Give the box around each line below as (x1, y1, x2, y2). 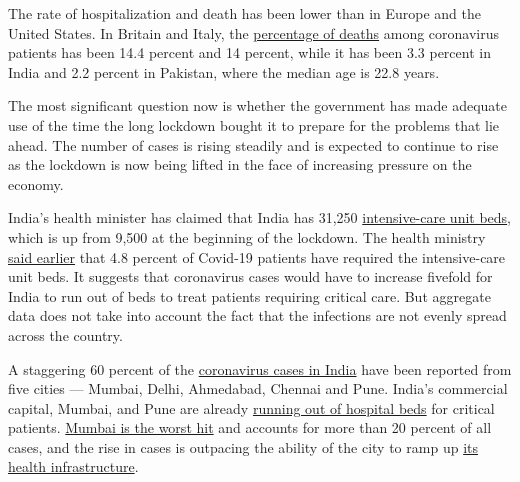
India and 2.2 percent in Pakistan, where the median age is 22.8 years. (8, 61, 440, 82)
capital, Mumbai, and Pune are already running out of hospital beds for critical (8, 397, 495, 418)
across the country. (8, 324, 123, 345)
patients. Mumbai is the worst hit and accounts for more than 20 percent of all (8, 417, 492, 438)
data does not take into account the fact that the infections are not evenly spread (8, 305, 507, 326)
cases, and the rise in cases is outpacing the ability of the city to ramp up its (8, 436, 478, 457)
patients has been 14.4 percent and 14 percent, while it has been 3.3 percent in (8, 42, 491, 63)
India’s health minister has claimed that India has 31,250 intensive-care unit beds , (8, 207, 512, 228)
